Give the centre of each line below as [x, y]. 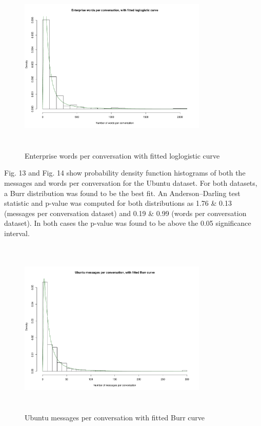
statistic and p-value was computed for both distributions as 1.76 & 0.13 [118, 203]
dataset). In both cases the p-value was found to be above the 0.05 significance [128, 223]
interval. [17, 233]
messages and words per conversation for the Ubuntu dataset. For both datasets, [131, 183]
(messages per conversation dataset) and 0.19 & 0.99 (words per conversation [125, 213]
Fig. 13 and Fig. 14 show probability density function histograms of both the [125, 173]
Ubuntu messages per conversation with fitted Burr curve [115, 418]
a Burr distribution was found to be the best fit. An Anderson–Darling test [122, 193]
